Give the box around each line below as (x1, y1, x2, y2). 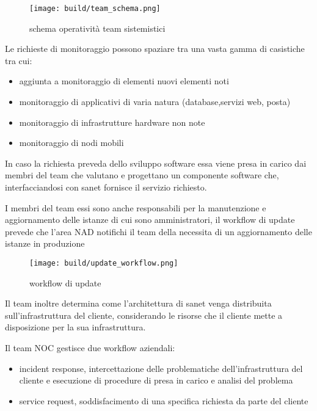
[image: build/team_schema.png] (29, 4, 161, 13)
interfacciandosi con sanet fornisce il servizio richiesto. (5, 181, 207, 193)
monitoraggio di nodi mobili (19, 136, 124, 149)
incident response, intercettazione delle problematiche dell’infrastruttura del (19, 362, 303, 374)
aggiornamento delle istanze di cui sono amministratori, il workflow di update (5, 213, 295, 226)
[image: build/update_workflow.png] (29, 258, 178, 267)
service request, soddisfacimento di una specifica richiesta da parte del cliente (19, 394, 308, 407)
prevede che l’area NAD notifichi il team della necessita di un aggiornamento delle (5, 225, 312, 238)
